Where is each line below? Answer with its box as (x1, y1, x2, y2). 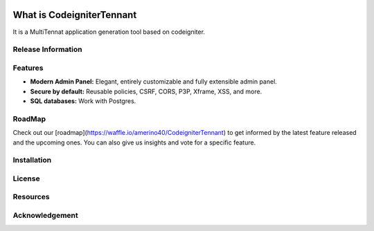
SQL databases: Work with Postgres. (30, 97, 136, 105)
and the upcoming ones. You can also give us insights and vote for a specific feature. (12, 138, 256, 147)
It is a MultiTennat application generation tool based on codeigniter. (12, 28, 206, 36)
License (12, 174, 41, 183)
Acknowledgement (12, 210, 79, 220)
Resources (12, 192, 50, 202)
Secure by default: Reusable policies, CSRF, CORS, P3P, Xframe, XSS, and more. (30, 87, 262, 95)
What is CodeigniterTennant (12, 9, 137, 21)
